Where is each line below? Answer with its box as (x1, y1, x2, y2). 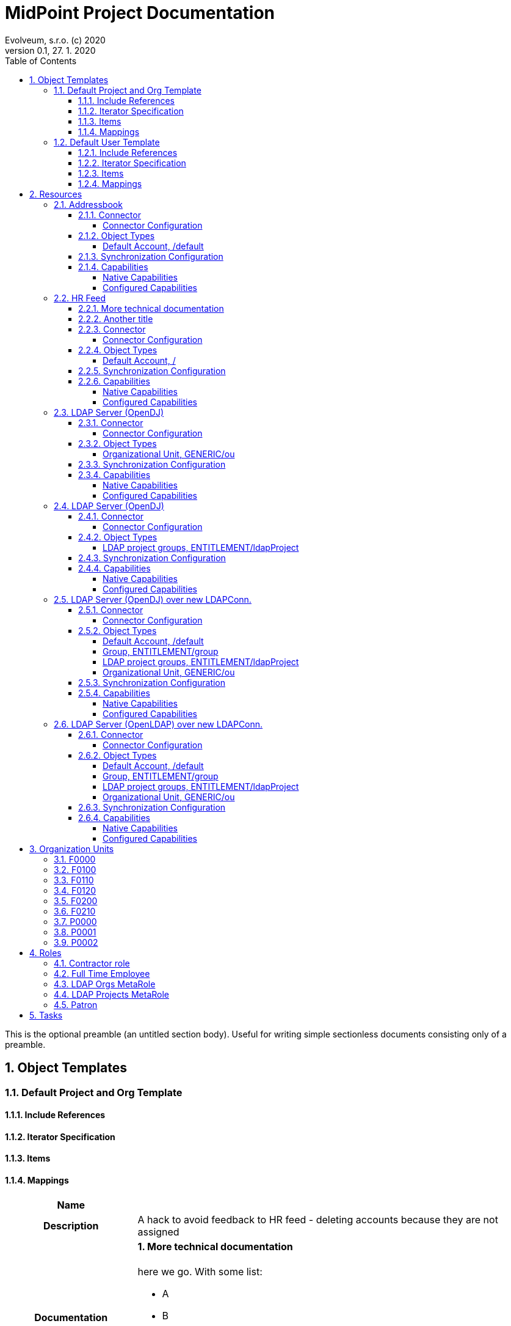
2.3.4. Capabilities (78, 469, 151, 480)
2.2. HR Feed (54, 292, 106, 303)
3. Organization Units (29, 843, 114, 854)
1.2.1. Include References (78, 147, 178, 158)
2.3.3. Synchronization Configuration (78, 459, 226, 470)
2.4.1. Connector (78, 510, 144, 521)
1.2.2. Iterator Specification (78, 157, 186, 168)
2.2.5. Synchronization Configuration (78, 365, 226, 376)
